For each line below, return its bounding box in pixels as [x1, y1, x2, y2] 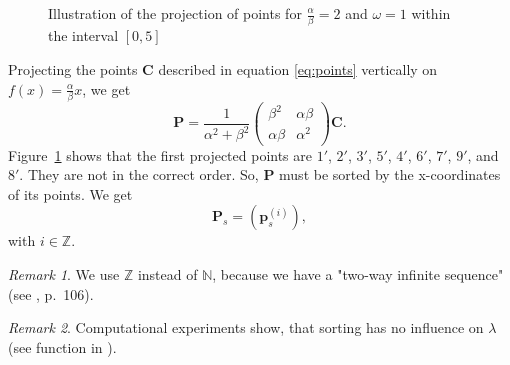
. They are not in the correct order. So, [19, 164, 259, 185]
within [411, 3, 451, 23]
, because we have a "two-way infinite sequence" [212, 263, 504, 284]
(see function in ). [8, 336, 117, 357]
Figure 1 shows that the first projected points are [8, 144, 313, 165]
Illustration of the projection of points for [48, 3, 302, 23]
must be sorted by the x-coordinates [279, 164, 501, 185]
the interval [48, 25, 119, 46]
